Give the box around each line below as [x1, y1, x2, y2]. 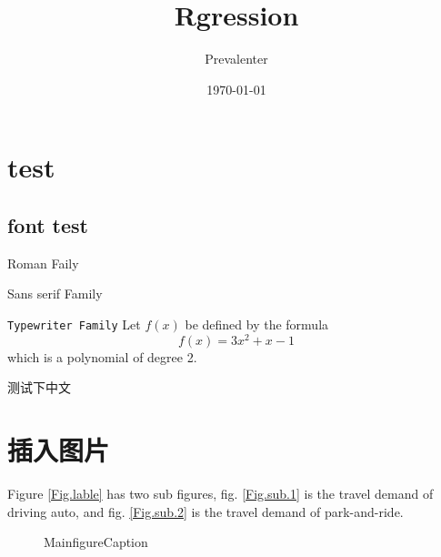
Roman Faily [7, 253, 79, 272]
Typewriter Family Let [7, 314, 141, 333]
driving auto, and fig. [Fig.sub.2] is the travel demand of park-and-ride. [7, 501, 404, 521]
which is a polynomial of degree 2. [7, 347, 197, 366]
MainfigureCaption [44, 532, 148, 552]
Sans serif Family [7, 284, 103, 303]
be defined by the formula [185, 314, 329, 333]
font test [7, 210, 88, 238]
